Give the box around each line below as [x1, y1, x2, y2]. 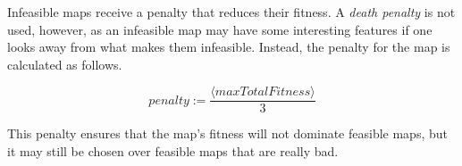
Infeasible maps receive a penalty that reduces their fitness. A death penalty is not [7, 3, 456, 21]
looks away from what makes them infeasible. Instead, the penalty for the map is [7, 37, 450, 56]
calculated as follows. [7, 54, 122, 73]
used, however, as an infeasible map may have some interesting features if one [7, 20, 433, 38]
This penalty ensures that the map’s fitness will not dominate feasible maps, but [7, 124, 448, 143]
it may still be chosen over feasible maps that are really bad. [7, 142, 339, 161]
